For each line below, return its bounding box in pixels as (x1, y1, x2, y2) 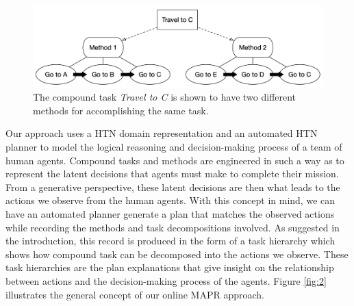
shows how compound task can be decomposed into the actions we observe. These (5, 246, 349, 261)
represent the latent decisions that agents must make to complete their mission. (5, 166, 339, 181)
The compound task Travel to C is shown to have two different (33, 90, 296, 104)
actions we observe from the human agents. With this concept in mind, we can (5, 193, 336, 207)
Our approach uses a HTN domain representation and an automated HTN (5, 126, 318, 140)
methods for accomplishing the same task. (33, 103, 209, 117)
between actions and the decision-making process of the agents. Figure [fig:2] (5, 273, 327, 288)
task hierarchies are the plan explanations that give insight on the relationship (5, 260, 334, 275)
